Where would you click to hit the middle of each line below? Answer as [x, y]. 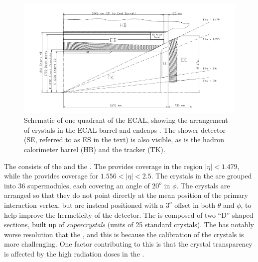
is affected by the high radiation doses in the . [74, 253]
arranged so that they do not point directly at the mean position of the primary [126, 195]
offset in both [195, 205]
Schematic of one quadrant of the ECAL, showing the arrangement [126, 120]
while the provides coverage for [51, 176]
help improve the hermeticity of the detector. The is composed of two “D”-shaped [129, 215]
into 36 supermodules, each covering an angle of [77, 185]
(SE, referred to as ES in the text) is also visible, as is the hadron [124, 139]
